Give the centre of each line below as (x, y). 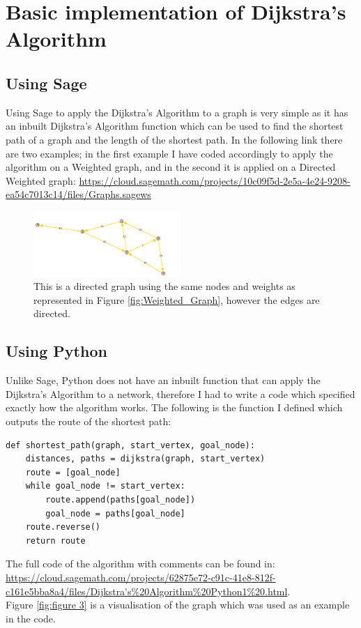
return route (55, 541)
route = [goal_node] (73, 472)
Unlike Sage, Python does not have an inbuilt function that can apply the (163, 380)
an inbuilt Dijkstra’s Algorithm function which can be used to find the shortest (175, 126)
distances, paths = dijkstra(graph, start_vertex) (145, 459)
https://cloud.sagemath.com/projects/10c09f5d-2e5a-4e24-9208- (215, 180)
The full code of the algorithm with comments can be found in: (140, 564)
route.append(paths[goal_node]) (121, 500)
